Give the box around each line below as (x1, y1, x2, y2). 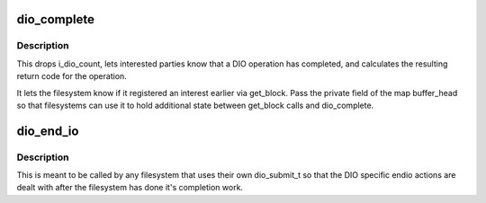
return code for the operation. (16, 71, 128, 82)
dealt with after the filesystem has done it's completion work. (16, 182, 243, 193)
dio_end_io (16, 123, 79, 138)
